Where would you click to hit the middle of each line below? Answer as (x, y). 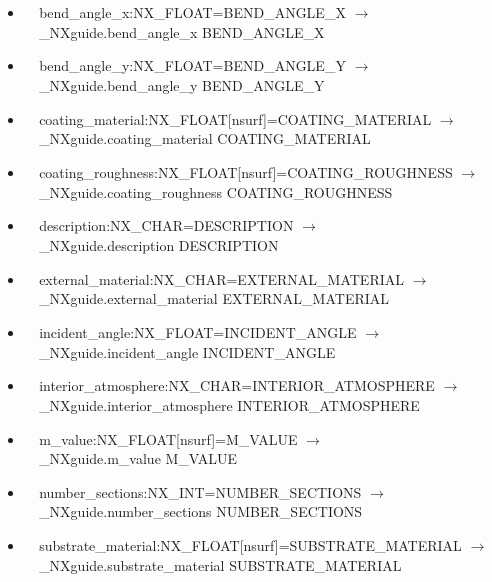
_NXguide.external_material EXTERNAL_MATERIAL (214, 298)
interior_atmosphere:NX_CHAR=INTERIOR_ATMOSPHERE (237, 385)
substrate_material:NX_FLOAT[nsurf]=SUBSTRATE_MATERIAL (250, 545)
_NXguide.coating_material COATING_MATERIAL (205, 138)
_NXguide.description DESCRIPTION (159, 244)
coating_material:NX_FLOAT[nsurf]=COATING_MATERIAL (235, 118)
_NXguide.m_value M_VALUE (138, 458)
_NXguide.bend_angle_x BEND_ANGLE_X (182, 31)
